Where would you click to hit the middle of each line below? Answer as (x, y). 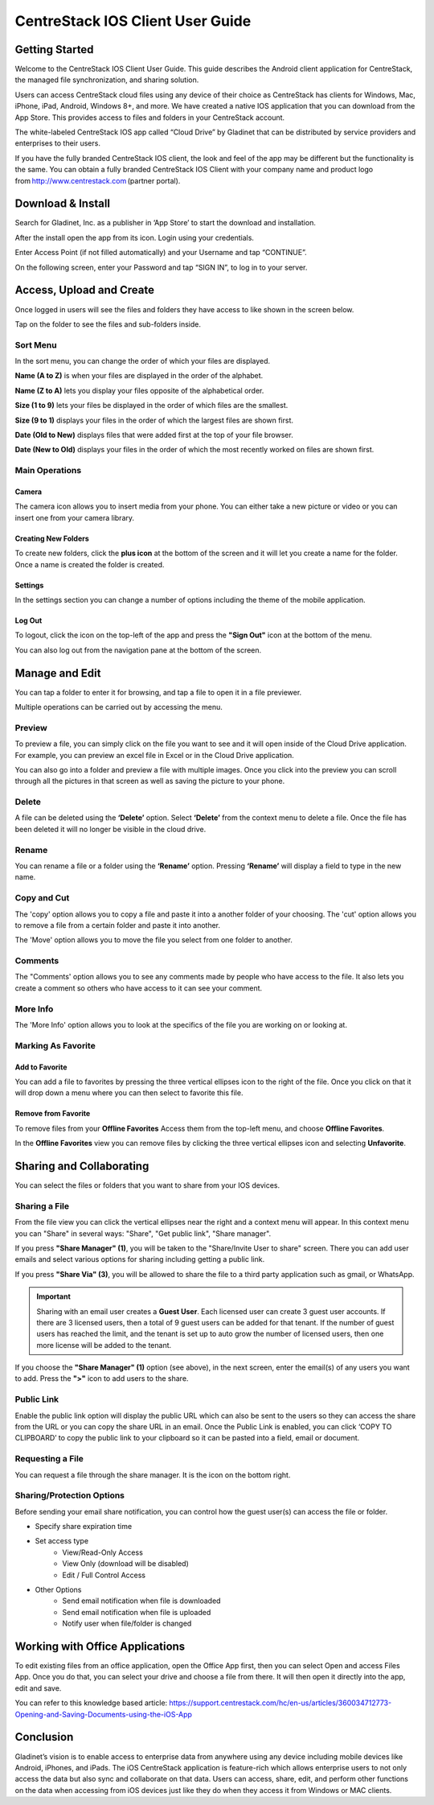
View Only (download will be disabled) (125, 1564)
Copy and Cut (42, 898)
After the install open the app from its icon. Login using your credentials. (135, 237)
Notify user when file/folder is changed (127, 1624)
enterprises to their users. (57, 143)
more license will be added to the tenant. (104, 1345)
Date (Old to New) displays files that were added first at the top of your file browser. (154, 435)
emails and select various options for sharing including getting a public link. (140, 1259)
